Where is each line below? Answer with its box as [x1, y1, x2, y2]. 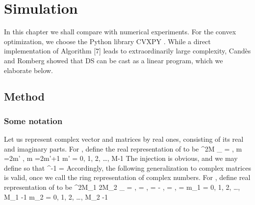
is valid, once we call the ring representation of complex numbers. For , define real [4, 172, 251, 182]
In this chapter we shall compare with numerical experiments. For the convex [4, 26, 236, 37]
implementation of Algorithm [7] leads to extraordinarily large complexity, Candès [4, 46, 251, 56]
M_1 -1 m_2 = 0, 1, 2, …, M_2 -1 [4, 191, 108, 202]
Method [4, 89, 45, 104]
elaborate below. [4, 65, 53, 75]
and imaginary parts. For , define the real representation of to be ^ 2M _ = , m [4, 143, 242, 154]
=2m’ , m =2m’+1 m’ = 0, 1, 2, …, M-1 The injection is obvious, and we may [4, 153, 238, 163]
